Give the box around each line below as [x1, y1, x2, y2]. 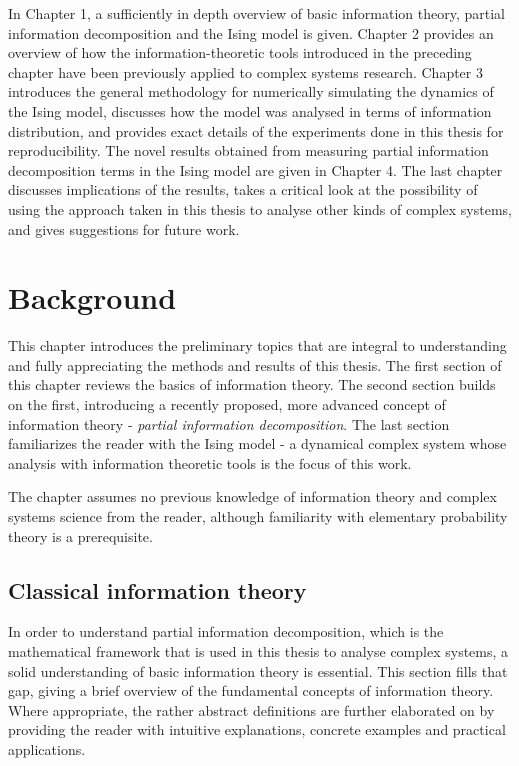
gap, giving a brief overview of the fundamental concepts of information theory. [8, 680, 494, 701]
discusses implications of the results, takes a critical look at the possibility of [8, 179, 478, 200]
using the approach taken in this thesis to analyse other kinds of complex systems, [8, 198, 512, 219]
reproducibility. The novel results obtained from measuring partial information [8, 140, 489, 161]
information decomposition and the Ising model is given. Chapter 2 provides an [8, 22, 494, 43]
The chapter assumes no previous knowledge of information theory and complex [8, 486, 497, 507]
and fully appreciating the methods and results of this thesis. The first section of [8, 354, 502, 375]
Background [8, 277, 177, 318]
